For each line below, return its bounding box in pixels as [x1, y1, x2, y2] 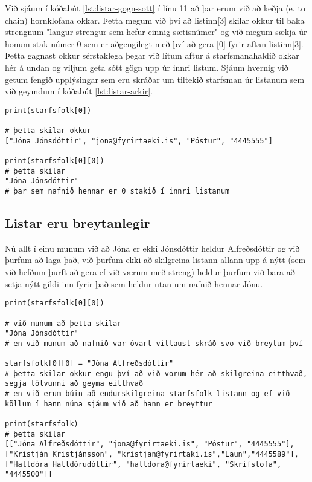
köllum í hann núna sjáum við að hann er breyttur [5, 399, 212, 408]
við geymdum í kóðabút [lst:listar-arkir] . [5, 85, 153, 97]
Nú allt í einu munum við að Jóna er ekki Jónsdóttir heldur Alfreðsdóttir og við [5, 241, 300, 254]
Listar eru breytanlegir [5, 213, 150, 232]
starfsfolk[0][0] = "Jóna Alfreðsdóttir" [5, 359, 174, 368]
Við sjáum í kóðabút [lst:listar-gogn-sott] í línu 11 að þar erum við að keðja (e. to [5, 2, 305, 14]
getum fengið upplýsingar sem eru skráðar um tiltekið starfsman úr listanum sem [5, 73, 305, 85]
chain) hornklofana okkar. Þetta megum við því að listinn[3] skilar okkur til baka [5, 13, 305, 26]
